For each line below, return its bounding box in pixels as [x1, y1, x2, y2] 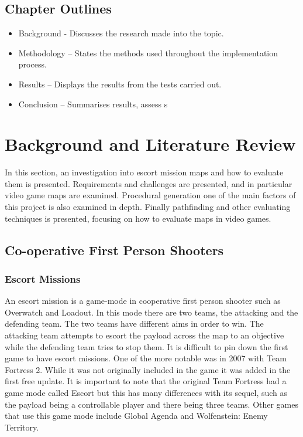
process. [18, 58, 47, 70]
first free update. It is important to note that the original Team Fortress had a [5, 375, 287, 387]
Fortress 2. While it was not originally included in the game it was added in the [5, 363, 291, 375]
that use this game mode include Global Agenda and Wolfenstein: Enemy [5, 409, 268, 422]
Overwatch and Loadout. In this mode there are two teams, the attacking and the [5, 306, 298, 318]
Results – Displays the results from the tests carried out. [18, 77, 222, 90]
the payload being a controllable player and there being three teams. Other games [5, 398, 299, 410]
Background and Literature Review [5, 132, 296, 156]
